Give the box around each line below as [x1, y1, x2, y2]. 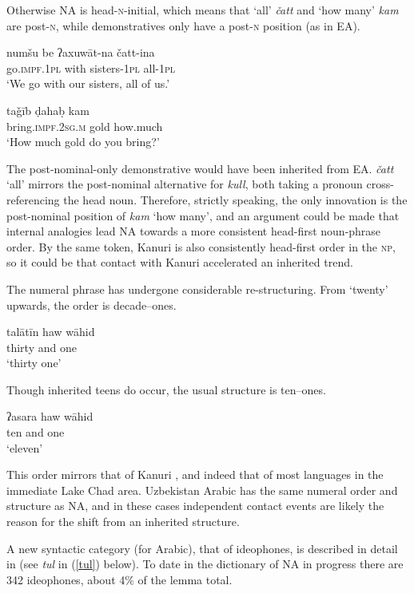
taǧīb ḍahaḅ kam [6, 101, 90, 118]
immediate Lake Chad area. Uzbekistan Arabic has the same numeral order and [6, 481, 398, 498]
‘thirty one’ [6, 354, 62, 371]
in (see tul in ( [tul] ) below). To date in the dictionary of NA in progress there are [6, 555, 404, 572]
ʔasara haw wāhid [6, 408, 94, 425]
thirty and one [6, 338, 77, 355]
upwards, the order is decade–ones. [6, 296, 177, 313]
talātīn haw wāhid [6, 323, 95, 340]
